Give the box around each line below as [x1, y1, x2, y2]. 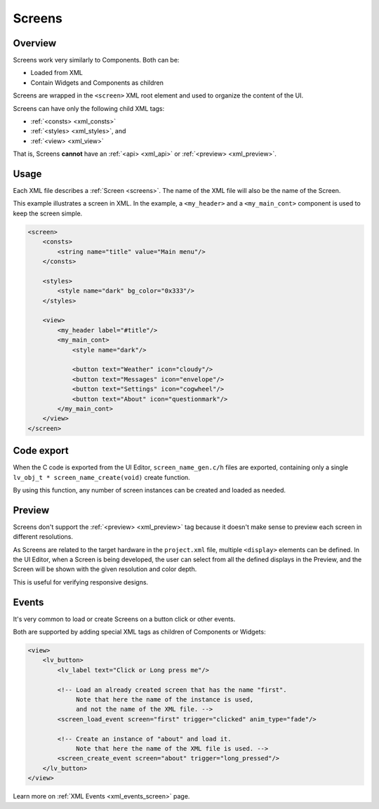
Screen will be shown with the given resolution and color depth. [13, 565, 197, 573]
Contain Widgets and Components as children [30, 78, 164, 87]
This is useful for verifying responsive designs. [13, 577, 149, 586]
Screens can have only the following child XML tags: [13, 104, 165, 112]
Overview [13, 37, 57, 49]
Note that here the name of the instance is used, [76, 695, 254, 704]
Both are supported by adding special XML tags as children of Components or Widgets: [13, 628, 266, 636]
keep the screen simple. [13, 209, 83, 218]
